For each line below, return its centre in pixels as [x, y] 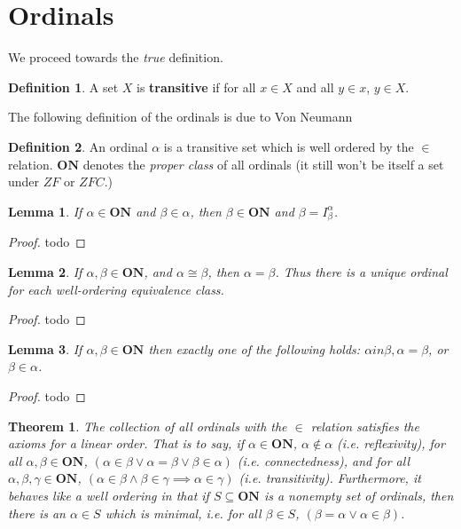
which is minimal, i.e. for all [183, 513]
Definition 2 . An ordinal [78, 146]
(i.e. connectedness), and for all [323, 460]
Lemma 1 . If [45, 211]
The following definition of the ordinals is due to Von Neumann [180, 117]
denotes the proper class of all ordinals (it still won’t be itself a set [263, 164]
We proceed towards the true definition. [116, 57]
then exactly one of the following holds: [254, 348]
